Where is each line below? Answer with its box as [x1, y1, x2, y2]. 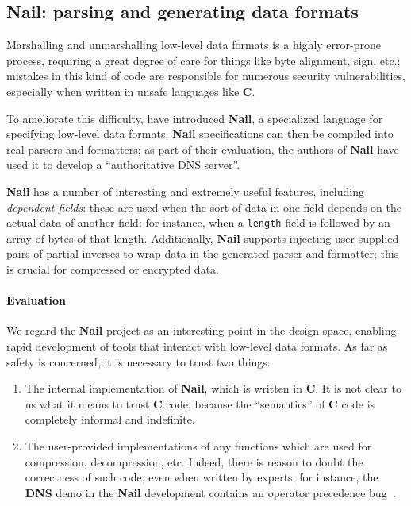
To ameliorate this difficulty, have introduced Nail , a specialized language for [6, 109, 383, 126]
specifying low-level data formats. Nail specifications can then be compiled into [6, 125, 394, 142]
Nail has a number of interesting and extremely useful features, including [6, 182, 365, 199]
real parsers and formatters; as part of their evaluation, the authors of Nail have [6, 140, 399, 157]
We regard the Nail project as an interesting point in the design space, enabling [6, 322, 397, 339]
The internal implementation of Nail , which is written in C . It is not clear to [25, 380, 401, 397]
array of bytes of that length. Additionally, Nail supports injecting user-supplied [6, 229, 399, 246]
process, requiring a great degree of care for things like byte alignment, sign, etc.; [6, 52, 401, 68]
